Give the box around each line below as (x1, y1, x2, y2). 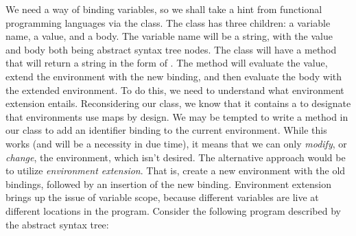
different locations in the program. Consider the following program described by (5, 203, 341, 217)
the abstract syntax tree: (5, 217, 109, 231)
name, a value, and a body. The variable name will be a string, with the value (5, 29, 333, 43)
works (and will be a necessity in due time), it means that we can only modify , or (5, 136, 347, 150)
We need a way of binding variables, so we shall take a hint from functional (5, 2, 322, 16)
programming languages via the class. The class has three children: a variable (5, 15, 331, 29)
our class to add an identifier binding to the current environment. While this (5, 123, 327, 137)
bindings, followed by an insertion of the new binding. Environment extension (5, 176, 332, 191)
